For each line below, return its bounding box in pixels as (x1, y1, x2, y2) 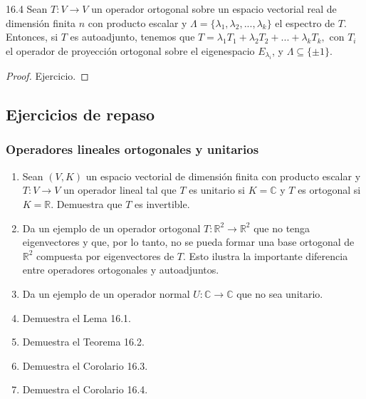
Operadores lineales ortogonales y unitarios (6, 140, 259, 158)
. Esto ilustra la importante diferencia (183, 248, 348, 263)
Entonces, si (6, 29, 58, 44)
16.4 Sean (6, 1, 48, 16)
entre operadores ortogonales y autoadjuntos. (22, 262, 219, 277)
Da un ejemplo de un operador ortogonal (22, 220, 201, 235)
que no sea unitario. (236, 286, 323, 301)
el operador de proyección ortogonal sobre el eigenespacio (6, 43, 255, 58)
